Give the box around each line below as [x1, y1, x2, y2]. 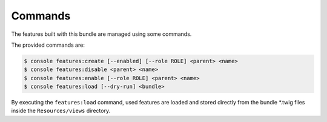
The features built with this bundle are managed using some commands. [11, 30, 192, 38]
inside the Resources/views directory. [11, 107, 111, 115]
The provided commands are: [11, 41, 85, 49]
